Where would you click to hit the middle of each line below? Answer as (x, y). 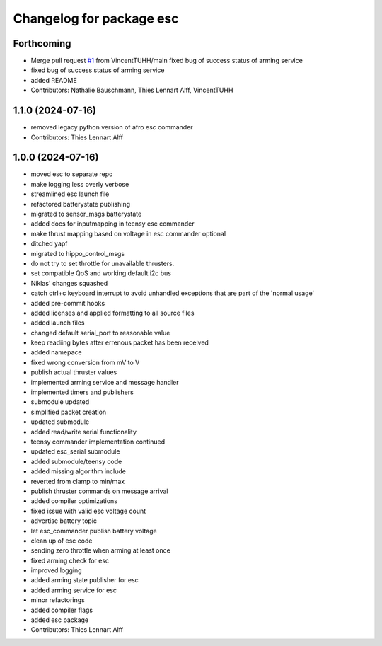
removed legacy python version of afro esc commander (112, 127)
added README (54, 80)
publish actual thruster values (74, 372)
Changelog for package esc (96, 18)
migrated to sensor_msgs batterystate (86, 214)
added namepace (56, 352)
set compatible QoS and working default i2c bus (101, 273)
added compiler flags (62, 610)
